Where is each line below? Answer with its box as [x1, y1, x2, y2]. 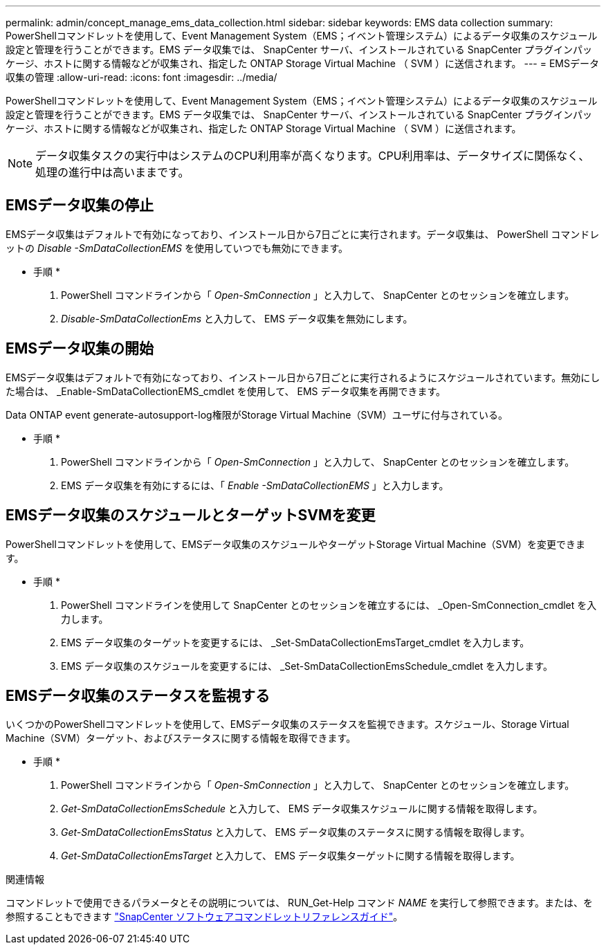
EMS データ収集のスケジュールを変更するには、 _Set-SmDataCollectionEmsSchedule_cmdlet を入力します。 [61, 659, 553, 672]
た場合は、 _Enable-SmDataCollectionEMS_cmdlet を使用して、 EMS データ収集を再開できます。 [6, 385, 446, 397]
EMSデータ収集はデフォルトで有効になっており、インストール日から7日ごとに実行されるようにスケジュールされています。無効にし [6, 371, 600, 383]
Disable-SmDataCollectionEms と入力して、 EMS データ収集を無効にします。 [61, 312, 413, 325]
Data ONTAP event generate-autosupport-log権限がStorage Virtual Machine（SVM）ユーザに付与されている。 [6, 408, 508, 421]
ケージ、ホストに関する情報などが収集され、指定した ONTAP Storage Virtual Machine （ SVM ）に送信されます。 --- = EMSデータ [6, 57, 599, 69]
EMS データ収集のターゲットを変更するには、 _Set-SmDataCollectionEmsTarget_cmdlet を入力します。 [61, 636, 530, 648]
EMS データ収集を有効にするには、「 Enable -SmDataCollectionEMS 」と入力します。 [61, 479, 449, 491]
